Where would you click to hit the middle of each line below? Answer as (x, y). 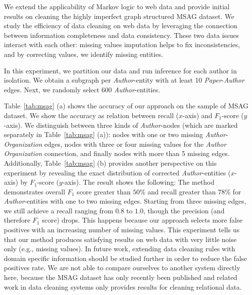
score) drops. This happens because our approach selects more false (142, 220)
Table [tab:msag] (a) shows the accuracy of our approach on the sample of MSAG (126, 106)
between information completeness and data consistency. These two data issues (121, 35)
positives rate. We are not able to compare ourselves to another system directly (122, 268)
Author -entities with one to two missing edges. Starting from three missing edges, (125, 201)
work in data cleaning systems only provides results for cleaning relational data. (123, 286)
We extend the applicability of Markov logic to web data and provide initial (117, 6)
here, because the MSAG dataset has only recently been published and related (121, 277)
